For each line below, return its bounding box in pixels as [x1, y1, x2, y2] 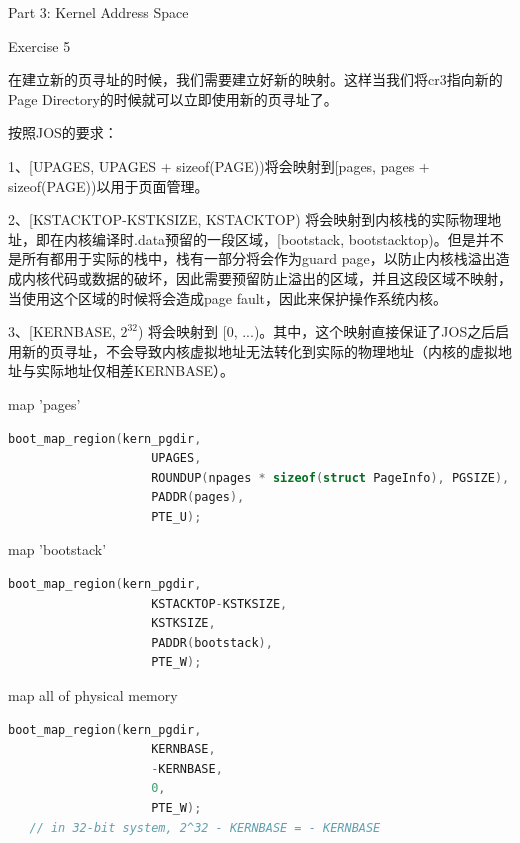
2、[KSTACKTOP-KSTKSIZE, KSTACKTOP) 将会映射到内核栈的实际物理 [8, 209, 488, 230]
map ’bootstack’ [8, 539, 107, 560]
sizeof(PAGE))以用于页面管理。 [8, 175, 209, 196]
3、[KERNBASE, [8, 321, 116, 342]
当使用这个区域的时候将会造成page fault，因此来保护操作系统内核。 [8, 287, 448, 308]
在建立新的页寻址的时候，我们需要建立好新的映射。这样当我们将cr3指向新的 [8, 69, 503, 90]
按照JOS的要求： [8, 122, 118, 143]
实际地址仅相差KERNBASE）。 [35, 360, 234, 381]
